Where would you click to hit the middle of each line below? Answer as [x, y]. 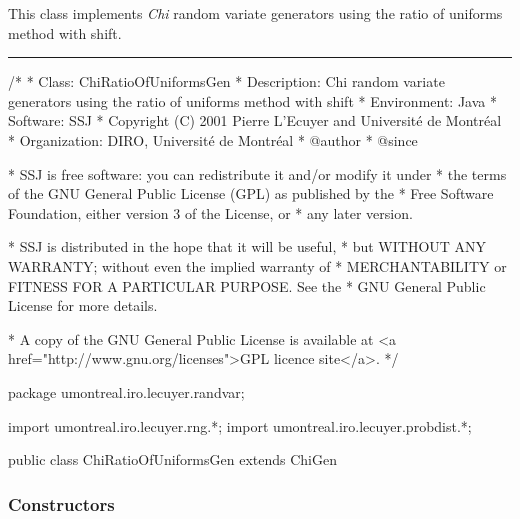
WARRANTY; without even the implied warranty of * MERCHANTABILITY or [257, 265]
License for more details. [83, 305]
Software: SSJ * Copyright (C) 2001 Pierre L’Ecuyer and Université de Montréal [255, 120]
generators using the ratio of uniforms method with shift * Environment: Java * [252, 100]
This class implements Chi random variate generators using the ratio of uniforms [255, 13]
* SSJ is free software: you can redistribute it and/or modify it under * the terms [257, 173]
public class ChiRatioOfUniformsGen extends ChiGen [172, 459]
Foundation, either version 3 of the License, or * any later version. [210, 212]
